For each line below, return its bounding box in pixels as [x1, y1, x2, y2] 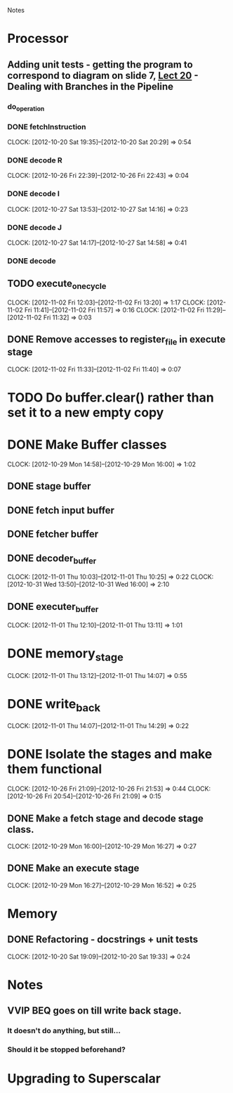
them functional [7, 761, 102, 777]
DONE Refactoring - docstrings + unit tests [7, 933, 199, 945]
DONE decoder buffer [7, 552, 97, 565]
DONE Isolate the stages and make [7, 746, 213, 762]
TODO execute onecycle [7, 278, 107, 291]
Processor [7, 31, 69, 46]
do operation [7, 101, 45, 113]
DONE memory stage [7, 646, 124, 664]
